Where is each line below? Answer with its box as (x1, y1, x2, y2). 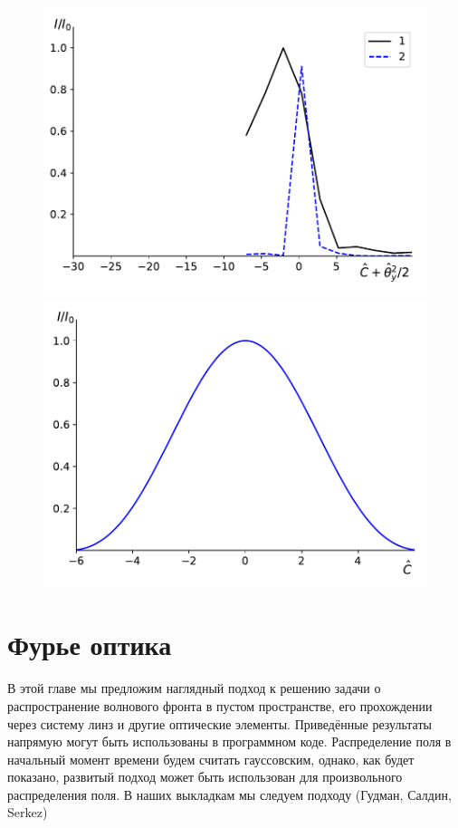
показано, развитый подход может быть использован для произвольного (7, 767, 403, 786)
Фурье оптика (7, 626, 172, 663)
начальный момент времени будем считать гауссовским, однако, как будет (7, 749, 415, 768)
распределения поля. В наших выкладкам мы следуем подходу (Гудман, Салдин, (7, 785, 452, 804)
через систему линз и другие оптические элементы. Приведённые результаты (7, 714, 432, 733)
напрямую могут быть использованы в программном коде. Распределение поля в (7, 732, 452, 751)
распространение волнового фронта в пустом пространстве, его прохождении (7, 696, 433, 715)
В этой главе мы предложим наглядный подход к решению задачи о (7, 679, 381, 698)
